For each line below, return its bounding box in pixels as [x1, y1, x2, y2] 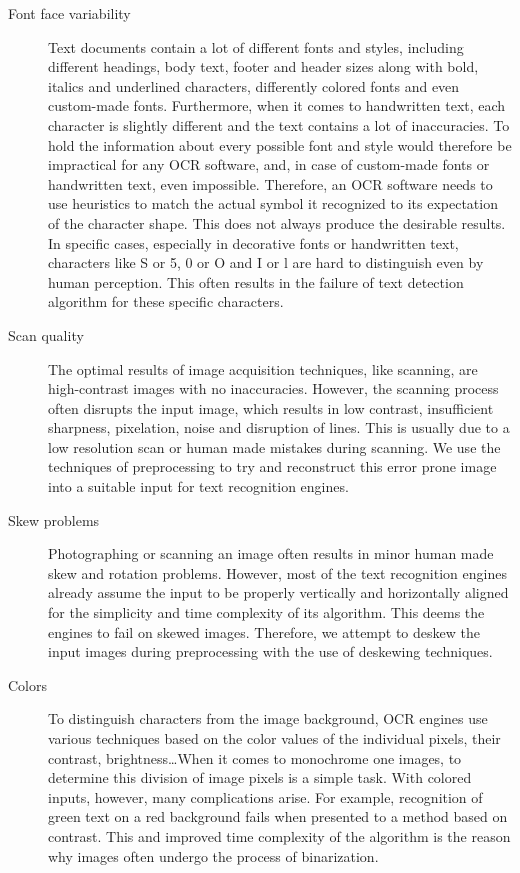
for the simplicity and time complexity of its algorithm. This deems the [48, 602, 485, 623]
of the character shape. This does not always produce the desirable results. [48, 212, 506, 233]
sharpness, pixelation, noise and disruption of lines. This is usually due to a [48, 417, 510, 438]
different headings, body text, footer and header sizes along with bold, [48, 56, 479, 77]
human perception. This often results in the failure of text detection [48, 271, 464, 292]
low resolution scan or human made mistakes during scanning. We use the [48, 436, 501, 457]
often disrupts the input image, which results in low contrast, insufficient [48, 397, 494, 418]
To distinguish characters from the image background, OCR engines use [48, 708, 488, 729]
